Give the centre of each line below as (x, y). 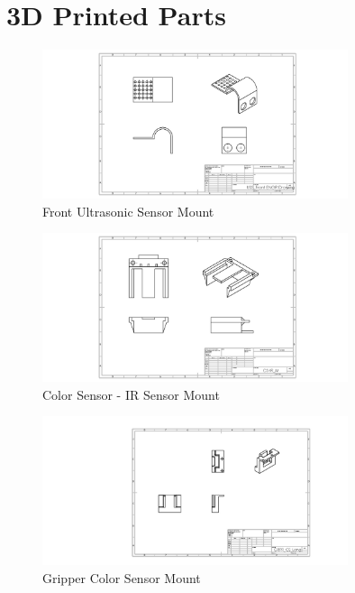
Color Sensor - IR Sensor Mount (131, 394)
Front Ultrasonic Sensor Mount (128, 211)
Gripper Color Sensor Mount (122, 577)
